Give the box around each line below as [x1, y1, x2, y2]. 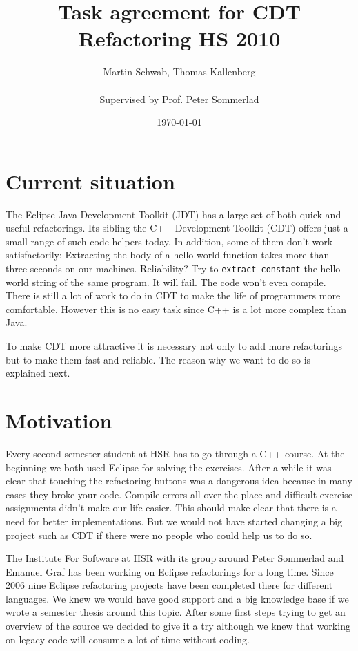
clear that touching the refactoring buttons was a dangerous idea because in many [6, 473, 352, 488]
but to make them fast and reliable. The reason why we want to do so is [6, 352, 311, 366]
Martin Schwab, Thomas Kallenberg [103, 64, 256, 79]
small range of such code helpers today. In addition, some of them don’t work [6, 234, 333, 248]
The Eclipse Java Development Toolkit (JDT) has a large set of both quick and [6, 207, 341, 221]
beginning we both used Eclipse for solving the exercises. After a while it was [6, 460, 332, 474]
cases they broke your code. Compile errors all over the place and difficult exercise [6, 487, 352, 501]
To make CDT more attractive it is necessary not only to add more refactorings [6, 339, 342, 353]
